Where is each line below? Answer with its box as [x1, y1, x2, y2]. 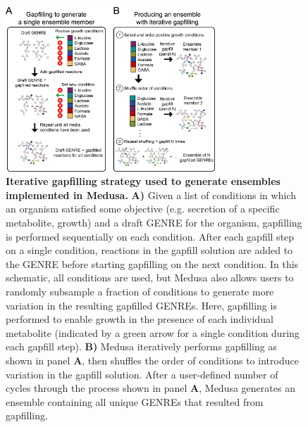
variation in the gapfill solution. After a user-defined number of [6, 367, 278, 381]
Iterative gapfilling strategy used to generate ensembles [6, 174, 281, 189]
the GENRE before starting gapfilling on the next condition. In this [6, 256, 299, 271]
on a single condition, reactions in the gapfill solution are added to [6, 243, 293, 257]
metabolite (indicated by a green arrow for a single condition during [6, 325, 300, 340]
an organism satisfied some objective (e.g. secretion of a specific [6, 201, 280, 216]
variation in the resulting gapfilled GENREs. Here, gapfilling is [6, 298, 277, 312]
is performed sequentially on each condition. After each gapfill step [6, 229, 295, 243]
